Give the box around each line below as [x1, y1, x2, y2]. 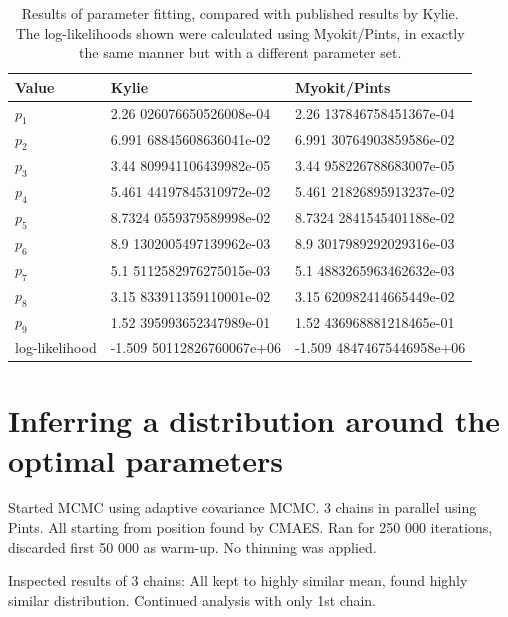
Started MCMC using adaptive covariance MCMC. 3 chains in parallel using [8, 497, 477, 518]
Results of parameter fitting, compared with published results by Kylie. [21, 3, 459, 23]
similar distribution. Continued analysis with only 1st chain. [8, 589, 377, 610]
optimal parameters [8, 439, 283, 480]
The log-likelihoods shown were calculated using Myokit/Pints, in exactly [15, 22, 465, 43]
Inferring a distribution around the [8, 400, 501, 441]
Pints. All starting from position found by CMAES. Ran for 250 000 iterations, [8, 517, 493, 538]
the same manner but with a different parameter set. [79, 42, 402, 63]
